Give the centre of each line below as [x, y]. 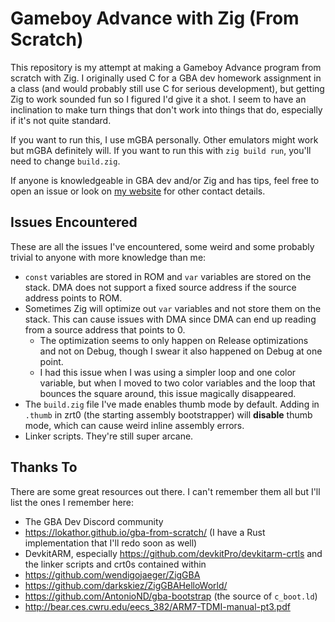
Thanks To [44, 467]
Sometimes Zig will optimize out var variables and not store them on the [173, 308]
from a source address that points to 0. [105, 329]
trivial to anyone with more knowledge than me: [108, 257]
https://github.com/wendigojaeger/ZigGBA [112, 574]
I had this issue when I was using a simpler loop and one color [168, 372]
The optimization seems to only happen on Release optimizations [174, 340]
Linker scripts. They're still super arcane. [109, 436]
